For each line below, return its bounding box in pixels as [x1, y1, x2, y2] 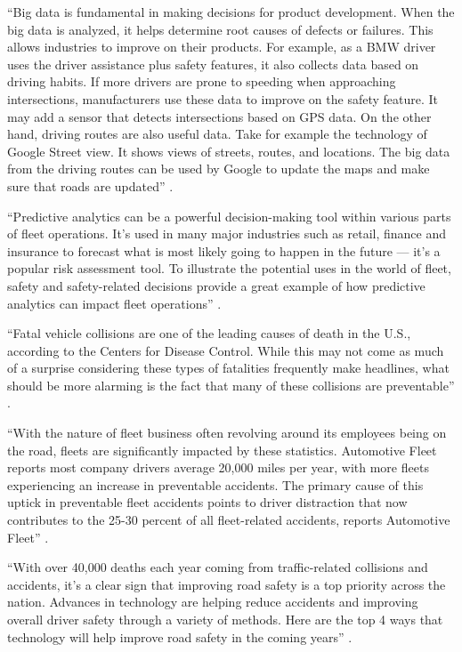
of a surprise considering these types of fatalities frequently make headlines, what [7, 358, 450, 377]
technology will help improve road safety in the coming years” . [7, 627, 353, 646]
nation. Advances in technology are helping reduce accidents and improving [7, 592, 418, 611]
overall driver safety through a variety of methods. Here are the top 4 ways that [7, 610, 443, 628]
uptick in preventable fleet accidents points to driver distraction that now [7, 493, 408, 511]
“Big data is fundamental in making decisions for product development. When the [7, 3, 455, 20]
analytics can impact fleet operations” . [7, 294, 222, 312]
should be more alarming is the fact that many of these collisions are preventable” [7, 375, 455, 394]
